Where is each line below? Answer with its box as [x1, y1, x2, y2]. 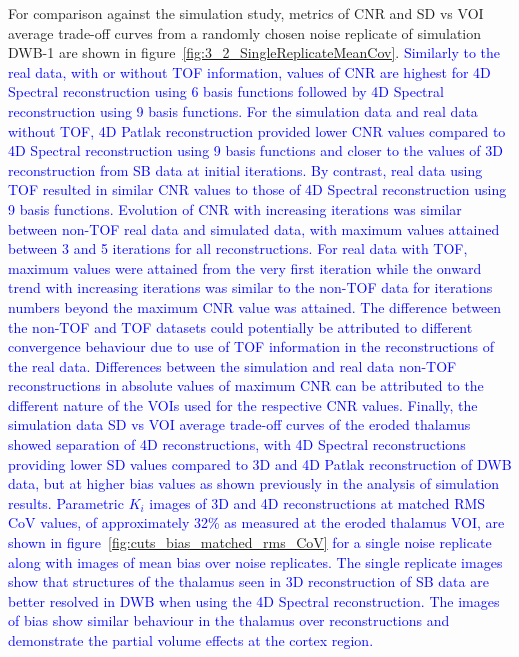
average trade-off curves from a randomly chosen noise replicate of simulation [8, 22, 482, 43]
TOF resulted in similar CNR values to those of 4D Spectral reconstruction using [8, 179, 507, 200]
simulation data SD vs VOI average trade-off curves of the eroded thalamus [8, 414, 471, 435]
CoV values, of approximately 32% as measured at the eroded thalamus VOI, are [8, 512, 505, 533]
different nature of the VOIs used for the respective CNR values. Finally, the [8, 394, 478, 415]
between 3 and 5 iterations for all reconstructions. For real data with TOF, [8, 238, 468, 259]
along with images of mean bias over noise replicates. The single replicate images [8, 551, 503, 572]
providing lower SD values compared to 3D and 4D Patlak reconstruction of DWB [8, 453, 512, 474]
